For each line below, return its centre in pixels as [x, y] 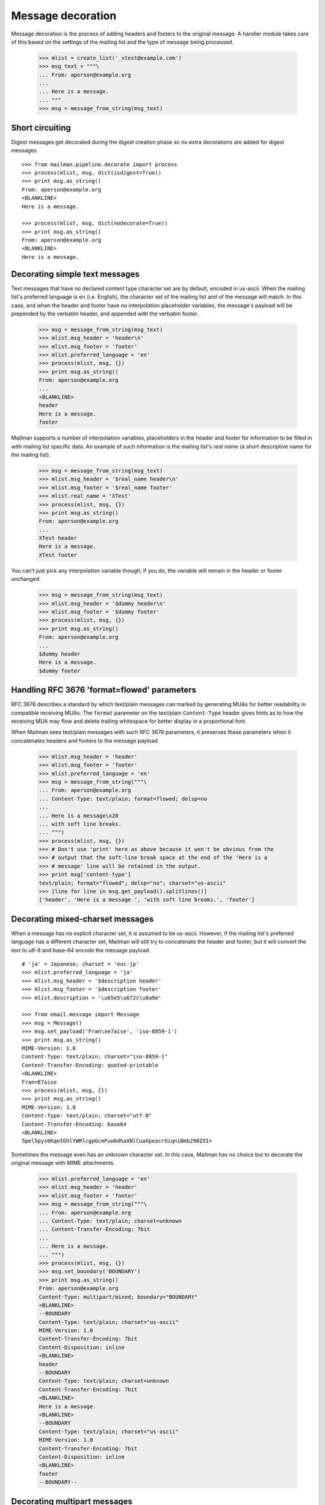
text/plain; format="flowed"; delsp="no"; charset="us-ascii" [132, 883]
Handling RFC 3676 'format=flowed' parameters [104, 690]
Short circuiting [41, 127]
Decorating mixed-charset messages [82, 919]
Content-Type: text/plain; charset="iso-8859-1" [95, 1057]
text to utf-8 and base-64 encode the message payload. [81, 950]
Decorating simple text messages [75, 274]
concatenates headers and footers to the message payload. [85, 740]
